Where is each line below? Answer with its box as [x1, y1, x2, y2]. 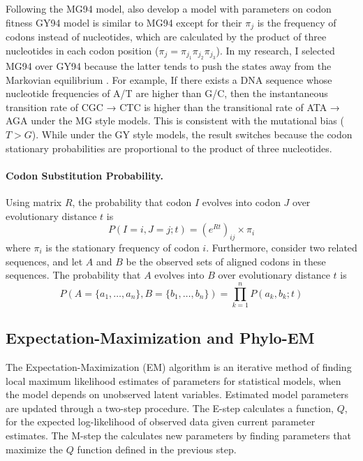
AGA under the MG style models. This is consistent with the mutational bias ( [6, 113, 344, 128]
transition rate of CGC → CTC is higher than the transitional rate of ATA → [6, 99, 340, 114]
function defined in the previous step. [77, 441, 237, 456]
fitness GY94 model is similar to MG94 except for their [6, 15, 242, 29]
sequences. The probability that [6, 268, 141, 282]
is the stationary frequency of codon [45, 240, 200, 254]
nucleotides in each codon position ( [6, 43, 159, 57]
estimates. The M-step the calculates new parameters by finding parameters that [6, 428, 351, 443]
